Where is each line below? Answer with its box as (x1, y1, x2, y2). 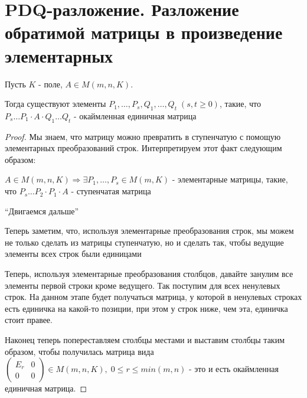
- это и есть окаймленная (188, 363, 279, 375)
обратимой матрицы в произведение (5, 20, 283, 44)
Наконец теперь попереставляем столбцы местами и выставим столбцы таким (5, 334, 285, 345)
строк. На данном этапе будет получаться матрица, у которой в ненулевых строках (5, 291, 302, 303)
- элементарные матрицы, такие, (172, 173, 288, 185)
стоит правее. (5, 314, 53, 326)
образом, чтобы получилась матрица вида (5, 345, 154, 357)
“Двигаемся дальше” (5, 204, 79, 217)
